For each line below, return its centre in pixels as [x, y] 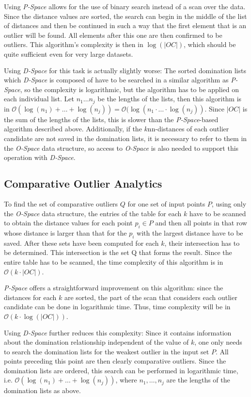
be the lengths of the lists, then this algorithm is [170, 99]
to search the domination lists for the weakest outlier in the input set [107, 351]
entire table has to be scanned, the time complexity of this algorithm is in [114, 262]
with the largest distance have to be [190, 232]
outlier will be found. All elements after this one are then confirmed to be [113, 35]
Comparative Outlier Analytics [83, 183]
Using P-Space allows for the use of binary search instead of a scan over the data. [125, 6]
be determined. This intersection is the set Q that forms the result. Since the [118, 252]
